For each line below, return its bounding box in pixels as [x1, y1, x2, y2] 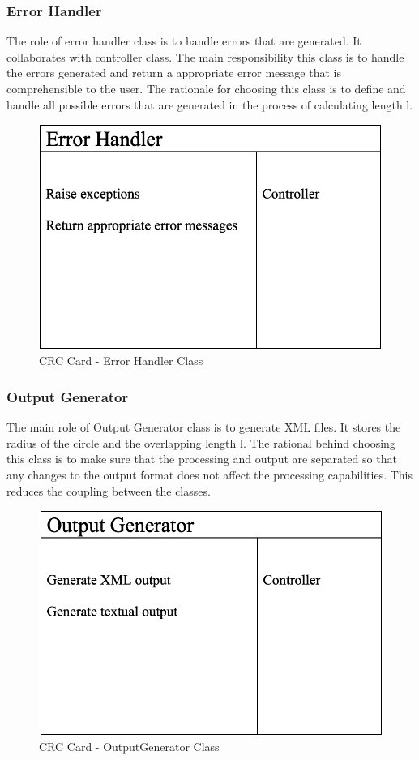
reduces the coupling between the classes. [6, 482, 211, 499]
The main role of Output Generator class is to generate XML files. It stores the [6, 419, 401, 436]
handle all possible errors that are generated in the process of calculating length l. [6, 96, 413, 113]
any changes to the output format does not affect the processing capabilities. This [6, 466, 413, 483]
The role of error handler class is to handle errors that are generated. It [6, 32, 361, 49]
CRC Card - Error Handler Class [39, 352, 203, 369]
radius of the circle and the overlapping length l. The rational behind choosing [6, 434, 395, 451]
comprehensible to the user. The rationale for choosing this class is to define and [6, 80, 406, 97]
